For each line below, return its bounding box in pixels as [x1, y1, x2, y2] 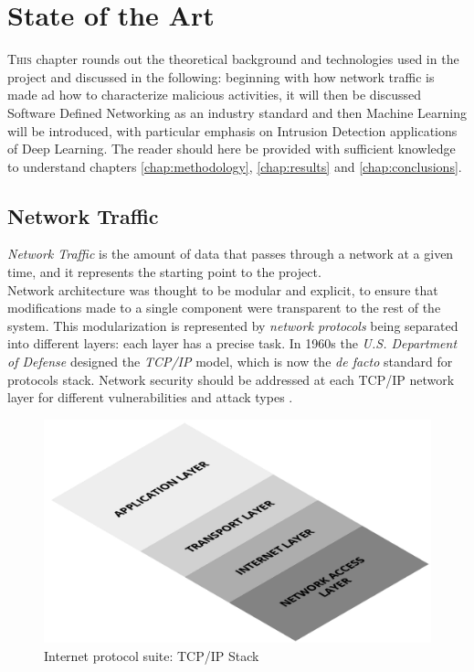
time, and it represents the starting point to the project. [7, 262, 321, 282]
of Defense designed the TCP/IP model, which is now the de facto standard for [7, 352, 453, 371]
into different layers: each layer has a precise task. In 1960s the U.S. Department [7, 334, 458, 353]
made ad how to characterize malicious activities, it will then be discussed [7, 85, 422, 104]
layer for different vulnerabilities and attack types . [7, 388, 293, 407]
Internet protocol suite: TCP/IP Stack [44, 645, 259, 665]
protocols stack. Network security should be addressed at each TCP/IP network [7, 369, 455, 389]
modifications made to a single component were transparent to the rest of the [7, 298, 441, 317]
